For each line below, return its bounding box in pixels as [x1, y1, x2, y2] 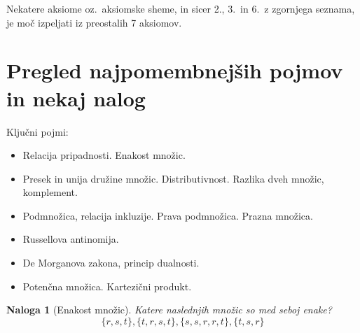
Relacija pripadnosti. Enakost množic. [22, 148, 186, 162]
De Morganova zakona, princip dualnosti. [22, 255, 200, 270]
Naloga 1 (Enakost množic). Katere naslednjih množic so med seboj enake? [6, 302, 332, 317]
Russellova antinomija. [22, 232, 119, 246]
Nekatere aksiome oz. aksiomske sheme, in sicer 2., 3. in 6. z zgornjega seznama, [6, 1, 355, 15]
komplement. [22, 185, 78, 199]
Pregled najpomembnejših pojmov [6, 56, 343, 85]
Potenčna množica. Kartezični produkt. [22, 278, 192, 293]
